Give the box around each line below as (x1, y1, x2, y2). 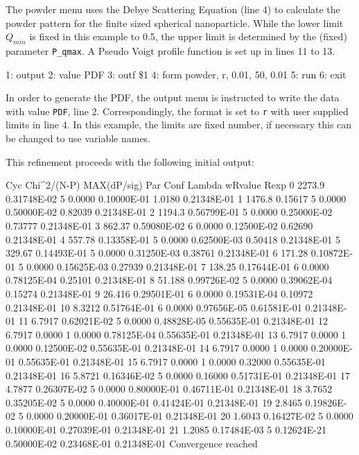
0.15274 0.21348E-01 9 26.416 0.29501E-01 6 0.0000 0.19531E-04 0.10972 (6, 286, 313, 301)
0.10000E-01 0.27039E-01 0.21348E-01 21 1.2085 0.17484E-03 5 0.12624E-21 (6, 422, 326, 436)
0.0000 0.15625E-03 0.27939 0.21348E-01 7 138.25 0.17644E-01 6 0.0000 (26, 259, 329, 273)
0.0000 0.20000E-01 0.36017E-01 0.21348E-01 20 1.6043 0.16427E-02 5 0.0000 (26, 409, 353, 423)
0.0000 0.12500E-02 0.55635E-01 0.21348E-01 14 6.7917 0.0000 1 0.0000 (6, 341, 308, 355)
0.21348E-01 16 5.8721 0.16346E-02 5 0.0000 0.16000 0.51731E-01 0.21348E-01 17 (6, 368, 350, 382)
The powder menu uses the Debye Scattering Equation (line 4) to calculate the (6, 2, 340, 16)
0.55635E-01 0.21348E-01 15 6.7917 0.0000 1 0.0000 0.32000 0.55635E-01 (18, 354, 326, 368)
